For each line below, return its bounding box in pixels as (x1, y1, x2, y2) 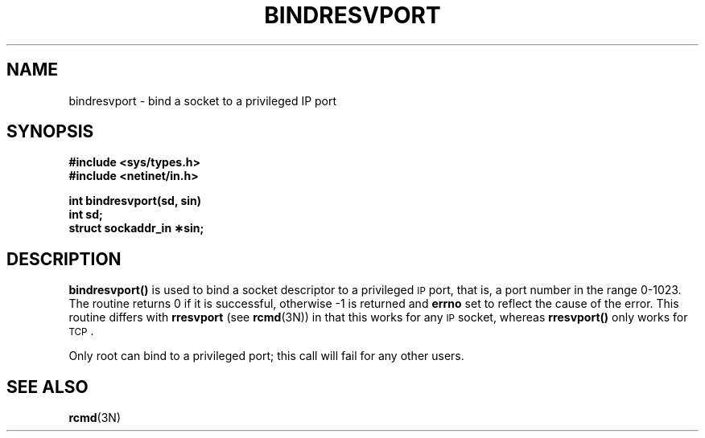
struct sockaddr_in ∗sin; (68, 221, 204, 235)
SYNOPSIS (6, 121, 94, 142)
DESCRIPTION (6, 248, 122, 269)
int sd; (68, 207, 103, 222)
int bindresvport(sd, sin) (68, 194, 202, 208)
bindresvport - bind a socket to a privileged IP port (68, 93, 337, 108)
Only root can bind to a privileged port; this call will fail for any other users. (68, 349, 464, 363)
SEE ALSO (6, 376, 89, 397)
